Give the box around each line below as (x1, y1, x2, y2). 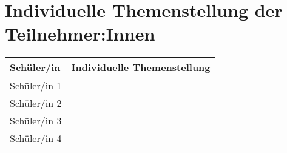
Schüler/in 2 (10, 96, 62, 110)
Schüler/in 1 (10, 78, 62, 93)
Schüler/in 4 (10, 131, 62, 146)
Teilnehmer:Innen (5, 21, 155, 46)
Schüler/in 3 (10, 114, 62, 128)
